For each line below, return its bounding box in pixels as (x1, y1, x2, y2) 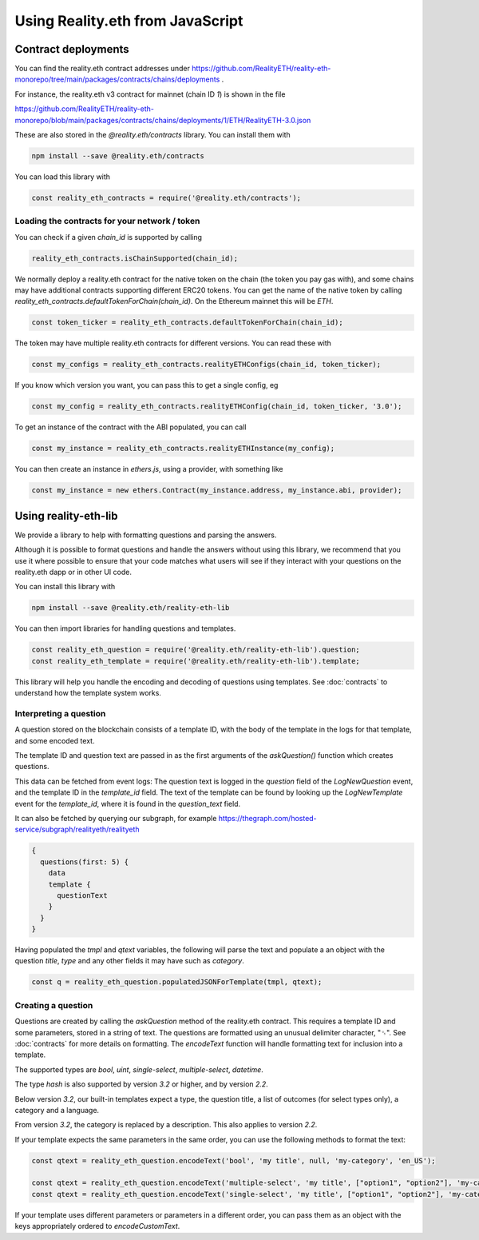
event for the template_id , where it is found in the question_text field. (14, 799, 241, 808)
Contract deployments (14, 42, 129, 56)
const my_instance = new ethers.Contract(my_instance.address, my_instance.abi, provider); (31, 486, 402, 495)
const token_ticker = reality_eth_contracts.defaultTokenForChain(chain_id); (31, 318, 343, 327)
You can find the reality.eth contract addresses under (14, 64, 191, 74)
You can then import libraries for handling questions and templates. (14, 624, 236, 633)
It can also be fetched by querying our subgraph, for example (14, 813, 217, 823)
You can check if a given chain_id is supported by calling (14, 232, 203, 241)
